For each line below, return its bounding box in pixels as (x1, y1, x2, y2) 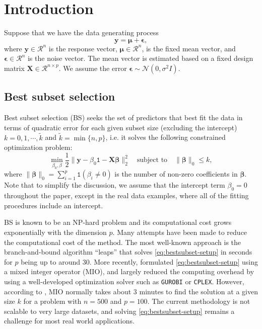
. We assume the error (58, 62, 127, 73)
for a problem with (23, 296, 82, 306)
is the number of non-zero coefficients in (114, 169, 238, 179)
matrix (4, 62, 25, 73)
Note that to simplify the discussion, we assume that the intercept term (4, 180, 225, 190)
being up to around (21, 256, 81, 267)
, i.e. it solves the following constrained (105, 132, 226, 142)
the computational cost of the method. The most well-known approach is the (4, 236, 241, 247)
